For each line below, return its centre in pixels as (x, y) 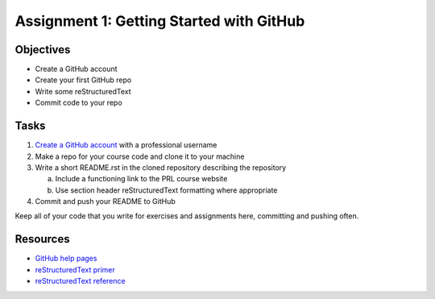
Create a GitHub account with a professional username (126, 145)
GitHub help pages (66, 259)
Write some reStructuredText (83, 91)
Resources (42, 239)
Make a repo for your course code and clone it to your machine (140, 156)
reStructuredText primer (75, 269)
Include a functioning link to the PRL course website (141, 179)
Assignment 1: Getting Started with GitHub (160, 21)
